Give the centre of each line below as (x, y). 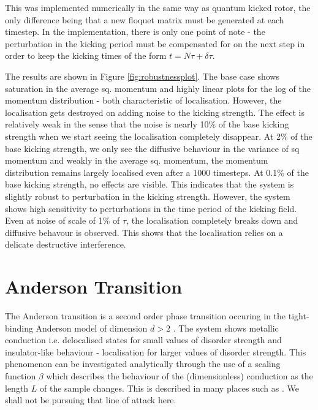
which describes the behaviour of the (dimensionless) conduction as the (180, 375)
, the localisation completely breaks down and (212, 220)
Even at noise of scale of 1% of (62, 220)
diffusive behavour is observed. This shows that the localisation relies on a (144, 232)
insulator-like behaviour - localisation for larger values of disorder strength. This (156, 351)
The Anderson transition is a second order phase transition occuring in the (146, 316)
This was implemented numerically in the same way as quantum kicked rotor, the (158, 7)
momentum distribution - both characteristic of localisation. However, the (143, 100)
